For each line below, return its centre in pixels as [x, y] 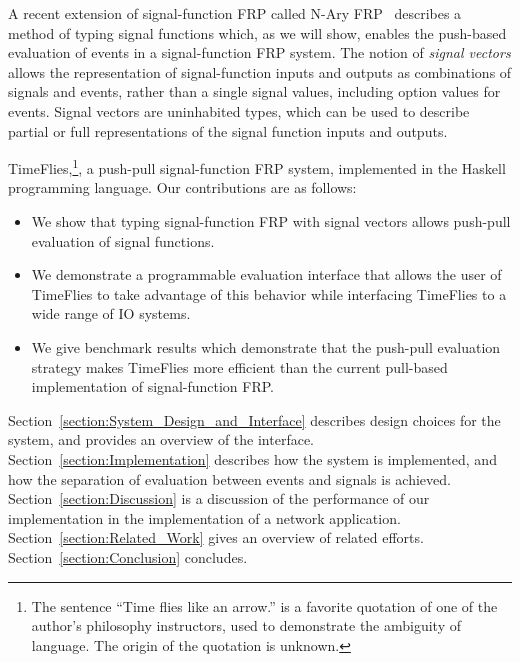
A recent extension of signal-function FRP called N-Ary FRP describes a [235, 13]
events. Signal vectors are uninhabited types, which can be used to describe [239, 110]
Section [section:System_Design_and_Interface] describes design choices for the [254, 419]
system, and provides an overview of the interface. [161, 439]
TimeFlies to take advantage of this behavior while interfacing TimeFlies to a [269, 293]
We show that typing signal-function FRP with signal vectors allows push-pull [271, 221]
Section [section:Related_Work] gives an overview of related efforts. [216, 537]
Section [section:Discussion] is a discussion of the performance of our [219, 498]
